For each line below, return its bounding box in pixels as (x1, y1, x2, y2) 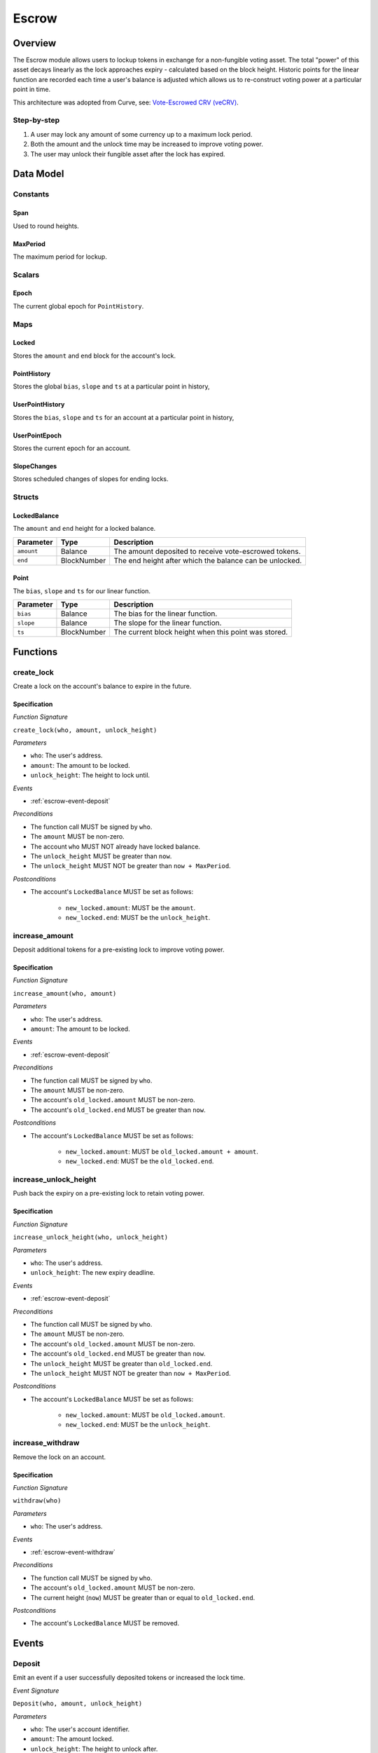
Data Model (13, 168, 64, 180)
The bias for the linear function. (113, 609, 218, 618)
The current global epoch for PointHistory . (13, 302, 144, 310)
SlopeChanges (13, 461, 57, 470)
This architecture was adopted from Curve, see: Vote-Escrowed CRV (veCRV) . (13, 98, 239, 107)
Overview (13, 37, 57, 49)
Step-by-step (13, 116, 60, 126)
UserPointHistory (13, 400, 65, 409)
